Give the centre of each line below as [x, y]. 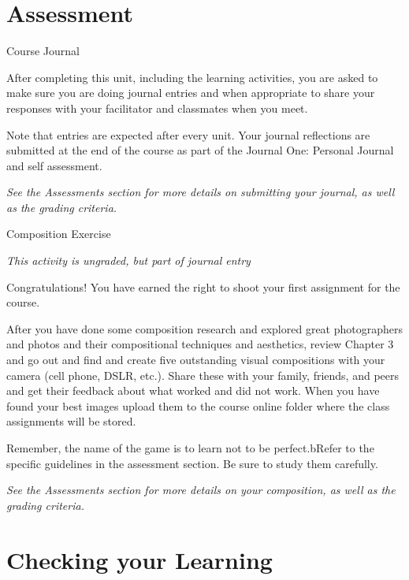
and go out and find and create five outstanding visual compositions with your [196, 360]
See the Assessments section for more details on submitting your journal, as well [201, 192]
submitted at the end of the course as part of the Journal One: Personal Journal [200, 150]
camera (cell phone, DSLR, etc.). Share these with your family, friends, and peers [203, 375]
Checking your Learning [139, 559]
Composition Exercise [59, 234]
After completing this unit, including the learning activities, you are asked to [192, 77]
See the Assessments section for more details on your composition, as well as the [201, 490]
